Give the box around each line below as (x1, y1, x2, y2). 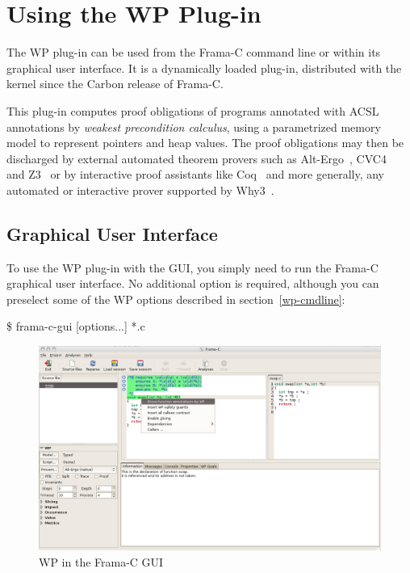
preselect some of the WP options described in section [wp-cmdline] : (6, 290, 345, 307)
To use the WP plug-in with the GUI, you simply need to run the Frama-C (6, 259, 379, 276)
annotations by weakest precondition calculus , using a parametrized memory (6, 118, 381, 135)
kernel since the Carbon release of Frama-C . (6, 75, 224, 92)
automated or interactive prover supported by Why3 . (6, 181, 274, 198)
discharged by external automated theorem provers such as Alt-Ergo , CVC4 (6, 150, 387, 166)
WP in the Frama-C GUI (39, 554, 164, 571)
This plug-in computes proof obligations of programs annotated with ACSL (6, 102, 379, 119)
